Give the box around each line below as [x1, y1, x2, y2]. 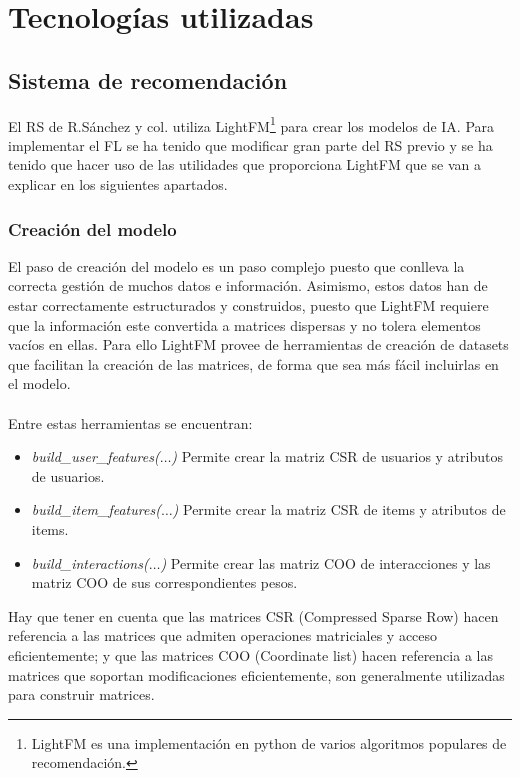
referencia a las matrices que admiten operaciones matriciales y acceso [8, 625, 438, 646]
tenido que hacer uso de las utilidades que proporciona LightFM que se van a [8, 154, 481, 175]
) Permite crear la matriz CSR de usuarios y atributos [171, 446, 504, 467]
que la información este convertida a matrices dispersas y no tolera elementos [8, 314, 481, 335]
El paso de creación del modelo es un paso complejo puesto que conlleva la [8, 255, 465, 276]
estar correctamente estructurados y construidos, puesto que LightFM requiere [8, 295, 489, 316]
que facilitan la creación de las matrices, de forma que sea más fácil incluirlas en [8, 353, 499, 374]
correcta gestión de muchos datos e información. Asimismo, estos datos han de [8, 275, 488, 296]
